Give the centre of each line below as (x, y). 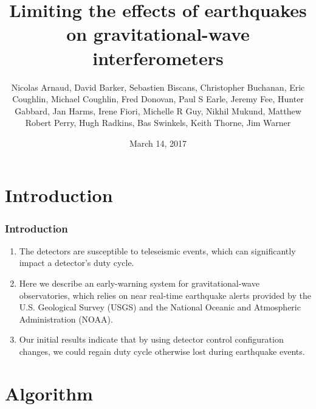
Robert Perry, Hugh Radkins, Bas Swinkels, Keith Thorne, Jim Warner (158, 123)
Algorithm (49, 393)
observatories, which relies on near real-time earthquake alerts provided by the (165, 295)
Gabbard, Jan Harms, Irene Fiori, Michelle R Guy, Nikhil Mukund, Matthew (158, 110)
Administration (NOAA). (66, 319)
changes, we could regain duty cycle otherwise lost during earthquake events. (162, 351)
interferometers (158, 58)
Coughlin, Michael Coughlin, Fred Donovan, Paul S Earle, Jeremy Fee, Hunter (158, 99)
